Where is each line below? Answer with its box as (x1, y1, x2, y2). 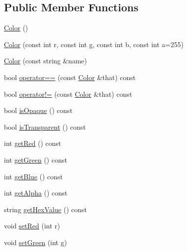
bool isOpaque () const (4, 105, 73, 115)
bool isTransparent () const (4, 121, 86, 132)
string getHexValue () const (4, 204, 87, 214)
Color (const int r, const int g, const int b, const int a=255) (4, 39, 184, 49)
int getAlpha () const (4, 188, 68, 198)
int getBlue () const (4, 171, 63, 181)
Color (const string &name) (4, 56, 87, 66)
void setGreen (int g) (4, 237, 67, 247)
